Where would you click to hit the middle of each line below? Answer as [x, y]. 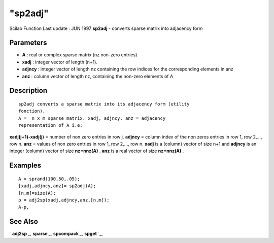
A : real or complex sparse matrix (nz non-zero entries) [80, 55]
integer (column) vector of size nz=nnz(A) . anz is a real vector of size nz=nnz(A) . [97, 151]
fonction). [32, 111]
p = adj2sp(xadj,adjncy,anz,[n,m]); [64, 200]
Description [28, 91]
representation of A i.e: [51, 125]
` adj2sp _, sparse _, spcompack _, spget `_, [56, 234]
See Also [24, 221]
